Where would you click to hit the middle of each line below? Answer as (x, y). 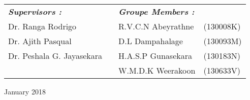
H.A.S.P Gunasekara (155, 56)
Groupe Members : (157, 11)
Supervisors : (35, 11)
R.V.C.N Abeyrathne (156, 26)
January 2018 (25, 91)
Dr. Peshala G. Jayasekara (55, 56)
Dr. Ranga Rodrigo (42, 26)
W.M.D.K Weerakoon (157, 70)
